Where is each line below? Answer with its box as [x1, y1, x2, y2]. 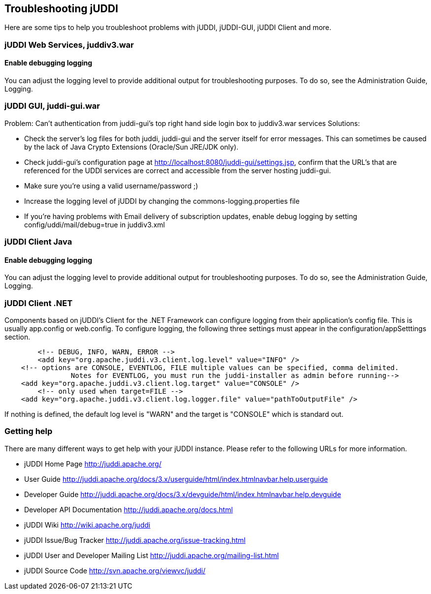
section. [4, 333, 31, 342]
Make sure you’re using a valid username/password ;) [24, 181, 199, 190]
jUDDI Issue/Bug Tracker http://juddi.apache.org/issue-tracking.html [24, 535, 246, 544]
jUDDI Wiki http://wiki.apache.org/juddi [24, 520, 151, 529]
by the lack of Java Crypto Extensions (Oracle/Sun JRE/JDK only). [24, 142, 238, 151]
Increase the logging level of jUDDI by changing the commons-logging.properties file [24, 196, 300, 205]
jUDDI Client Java [4, 237, 72, 247]
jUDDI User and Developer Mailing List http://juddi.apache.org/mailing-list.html [24, 551, 279, 560]
